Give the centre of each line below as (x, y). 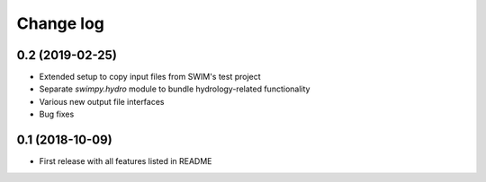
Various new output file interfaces (102, 101)
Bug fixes (57, 114)
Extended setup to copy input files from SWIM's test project (150, 77)
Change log (61, 23)
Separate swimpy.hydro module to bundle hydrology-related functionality (175, 89)
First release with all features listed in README (126, 161)
